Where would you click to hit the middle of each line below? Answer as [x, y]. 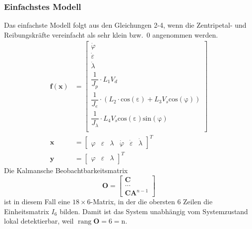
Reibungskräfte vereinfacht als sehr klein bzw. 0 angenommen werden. [111, 34]
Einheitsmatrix [27, 211]
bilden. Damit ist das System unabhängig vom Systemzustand [154, 211]
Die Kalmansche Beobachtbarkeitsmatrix [66, 170]
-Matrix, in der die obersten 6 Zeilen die [152, 202]
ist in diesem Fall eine [37, 202]
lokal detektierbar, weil [39, 221]
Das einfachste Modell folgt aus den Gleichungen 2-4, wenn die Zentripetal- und [125, 25]
